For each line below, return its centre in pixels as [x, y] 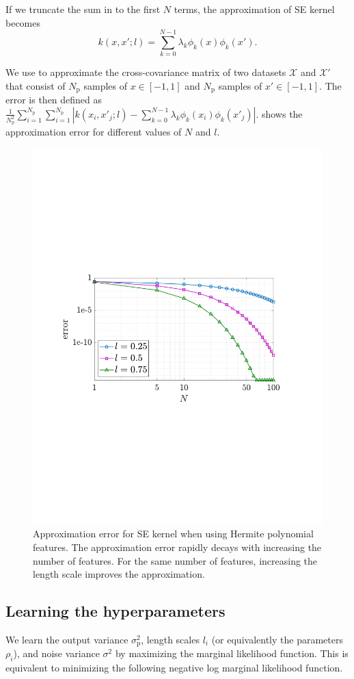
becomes [23, 22]
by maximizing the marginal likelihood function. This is [232, 653]
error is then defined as [54, 100]
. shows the [279, 113]
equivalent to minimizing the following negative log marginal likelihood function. [174, 668]
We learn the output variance [67, 639]
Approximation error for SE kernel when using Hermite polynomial [173, 534]
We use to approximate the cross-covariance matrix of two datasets [146, 72]
